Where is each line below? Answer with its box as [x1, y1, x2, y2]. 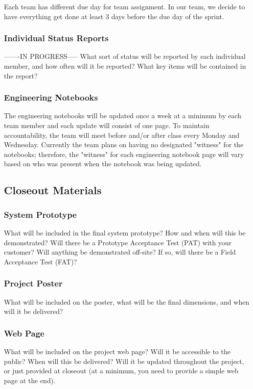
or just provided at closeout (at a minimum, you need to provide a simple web [4, 365, 239, 376]
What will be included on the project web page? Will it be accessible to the [4, 346, 230, 356]
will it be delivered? [4, 306, 63, 316]
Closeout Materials [4, 182, 102, 198]
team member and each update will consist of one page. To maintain [4, 120, 209, 130]
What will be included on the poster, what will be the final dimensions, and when [4, 296, 250, 307]
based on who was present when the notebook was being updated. [4, 158, 202, 169]
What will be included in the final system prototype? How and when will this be [4, 227, 246, 237]
